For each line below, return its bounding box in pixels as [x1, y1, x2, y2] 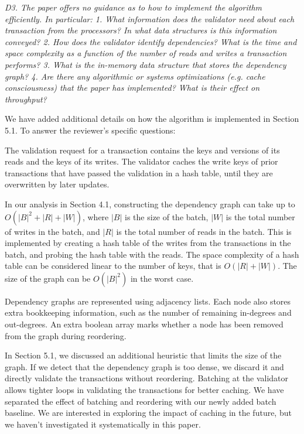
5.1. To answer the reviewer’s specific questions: [5, 124, 176, 136]
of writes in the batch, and [5, 225, 100, 237]
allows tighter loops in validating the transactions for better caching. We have [5, 384, 284, 396]
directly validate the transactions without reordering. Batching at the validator [5, 372, 289, 384]
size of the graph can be [5, 272, 91, 284]
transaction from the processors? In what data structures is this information [5, 24, 277, 36]
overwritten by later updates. [5, 178, 110, 190]
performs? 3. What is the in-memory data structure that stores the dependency [5, 58, 286, 70]
